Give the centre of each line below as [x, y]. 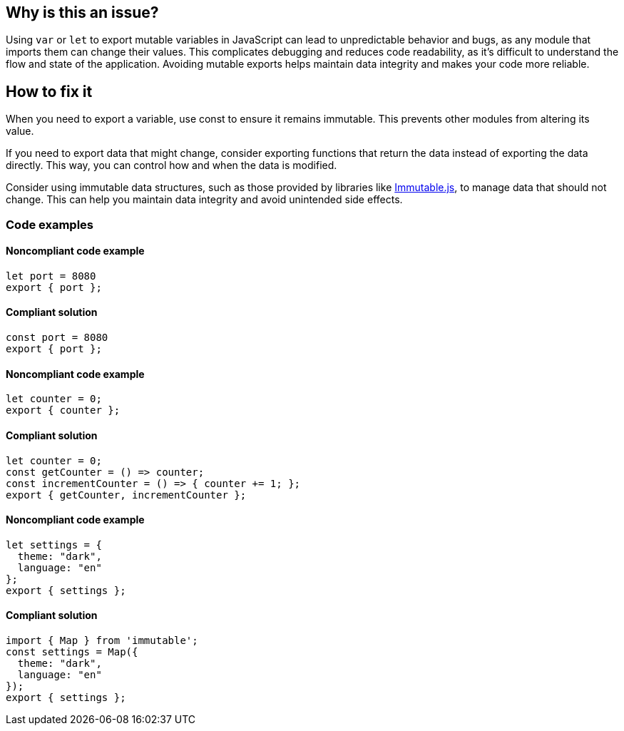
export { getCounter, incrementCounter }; [126, 495]
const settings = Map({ [72, 651]
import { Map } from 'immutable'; [102, 640]
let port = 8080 [51, 276]
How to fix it [49, 91]
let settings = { [54, 545]
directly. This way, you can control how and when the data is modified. [172, 165]
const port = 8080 [57, 338]
